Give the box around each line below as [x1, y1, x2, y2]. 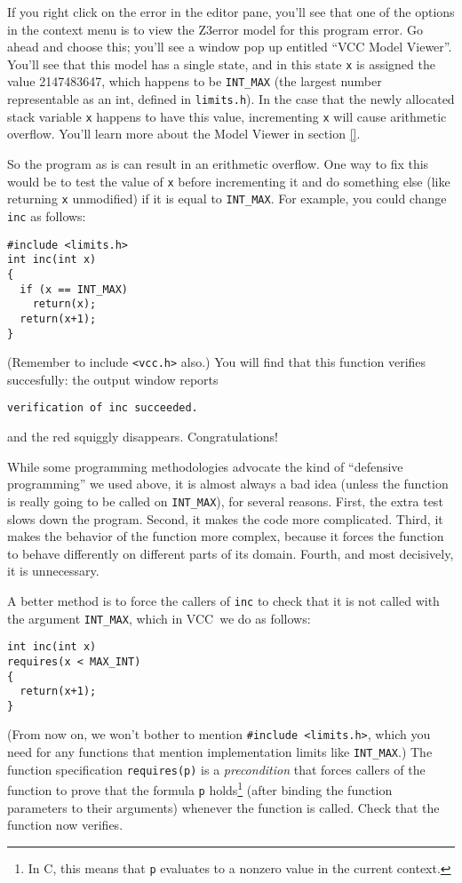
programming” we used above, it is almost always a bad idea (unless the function [7, 474, 449, 493]
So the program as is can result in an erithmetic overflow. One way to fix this [7, 155, 429, 172]
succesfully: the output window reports [7, 370, 219, 388]
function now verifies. [7, 815, 123, 834]
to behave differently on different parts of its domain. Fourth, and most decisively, [7, 544, 454, 562]
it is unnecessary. [7, 561, 100, 580]
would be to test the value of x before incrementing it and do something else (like [7, 171, 450, 190]
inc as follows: [7, 206, 86, 225]
